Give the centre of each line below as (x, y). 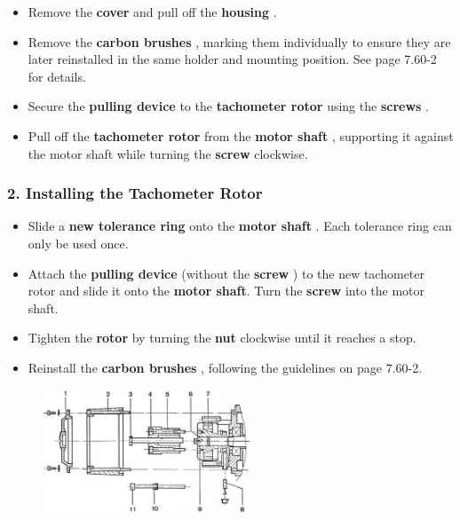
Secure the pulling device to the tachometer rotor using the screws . (228, 106)
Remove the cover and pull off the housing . (152, 12)
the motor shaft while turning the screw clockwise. (168, 153)
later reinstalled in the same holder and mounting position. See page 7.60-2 (232, 59)
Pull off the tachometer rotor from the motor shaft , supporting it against (241, 135)
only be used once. (78, 243)
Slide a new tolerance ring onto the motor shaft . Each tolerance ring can (240, 226)
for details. (57, 76)
